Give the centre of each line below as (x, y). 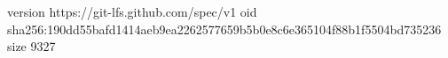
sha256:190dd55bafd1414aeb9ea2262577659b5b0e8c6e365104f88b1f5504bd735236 (224, 29)
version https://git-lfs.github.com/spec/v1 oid (132, 11)
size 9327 (31, 46)
